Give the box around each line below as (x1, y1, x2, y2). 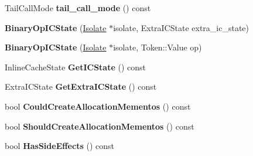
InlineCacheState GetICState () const (5, 60, 146, 73)
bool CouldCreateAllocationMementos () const (5, 100, 191, 112)
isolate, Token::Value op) (113, 41, 202, 53)
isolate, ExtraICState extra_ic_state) (113, 21, 249, 33)
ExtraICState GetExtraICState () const (5, 80, 157, 93)
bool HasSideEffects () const (5, 140, 114, 152)
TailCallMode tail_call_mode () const (5, 2, 151, 13)
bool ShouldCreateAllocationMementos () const (5, 120, 194, 132)
